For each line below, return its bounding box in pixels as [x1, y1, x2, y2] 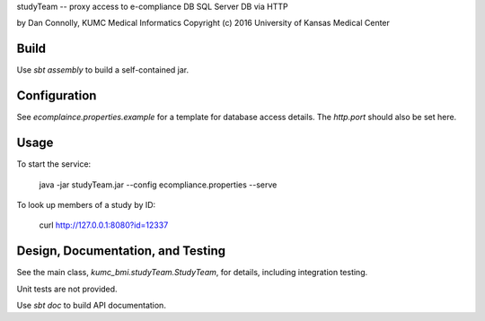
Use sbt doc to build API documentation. [16, 299, 166, 310]
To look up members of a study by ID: [16, 199, 156, 210]
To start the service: [16, 159, 92, 169]
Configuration [16, 88, 97, 103]
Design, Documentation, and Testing [16, 243, 226, 259]
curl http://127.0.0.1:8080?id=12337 [39, 220, 169, 230]
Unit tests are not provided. [16, 283, 118, 294]
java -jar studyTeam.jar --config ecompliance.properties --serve [39, 179, 278, 190]
